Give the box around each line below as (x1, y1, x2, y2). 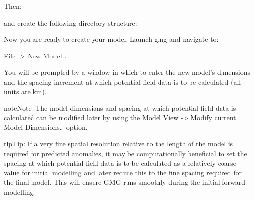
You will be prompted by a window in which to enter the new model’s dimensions (4, 67, 251, 77)
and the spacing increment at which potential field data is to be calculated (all (4, 76, 241, 86)
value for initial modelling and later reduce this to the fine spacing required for (4, 167, 242, 177)
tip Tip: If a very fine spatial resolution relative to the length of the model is (4, 138, 233, 148)
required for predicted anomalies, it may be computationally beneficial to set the (4, 148, 247, 158)
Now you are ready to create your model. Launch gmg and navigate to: (4, 34, 219, 44)
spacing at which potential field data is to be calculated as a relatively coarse (4, 158, 237, 168)
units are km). (4, 86, 47, 96)
